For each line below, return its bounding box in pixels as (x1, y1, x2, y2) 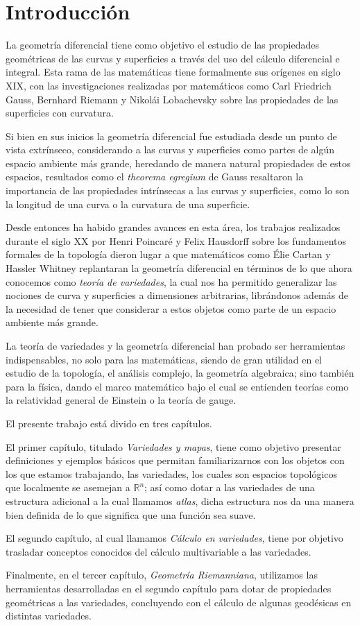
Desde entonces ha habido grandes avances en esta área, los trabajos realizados (6, 220, 341, 234)
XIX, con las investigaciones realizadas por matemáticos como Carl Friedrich (6, 78, 332, 92)
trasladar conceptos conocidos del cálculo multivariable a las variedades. (6, 544, 311, 558)
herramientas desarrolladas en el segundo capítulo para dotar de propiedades (6, 581, 332, 595)
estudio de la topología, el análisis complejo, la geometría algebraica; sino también (6, 366, 354, 380)
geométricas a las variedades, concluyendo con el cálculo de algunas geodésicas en (6, 594, 352, 609)
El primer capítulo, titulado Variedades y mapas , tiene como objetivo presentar (6, 439, 342, 454)
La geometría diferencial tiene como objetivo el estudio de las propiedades (6, 37, 320, 52)
